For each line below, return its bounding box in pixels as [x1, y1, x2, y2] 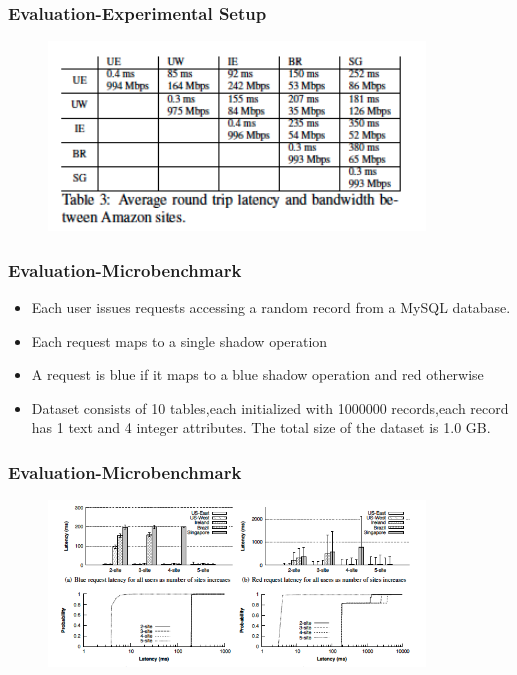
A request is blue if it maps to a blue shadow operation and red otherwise [31, 364, 484, 385]
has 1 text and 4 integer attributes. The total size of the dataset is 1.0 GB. [31, 417, 491, 438]
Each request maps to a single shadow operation [31, 330, 328, 351]
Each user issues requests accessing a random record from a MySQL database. [31, 297, 511, 318]
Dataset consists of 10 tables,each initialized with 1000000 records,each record [31, 397, 509, 418]
